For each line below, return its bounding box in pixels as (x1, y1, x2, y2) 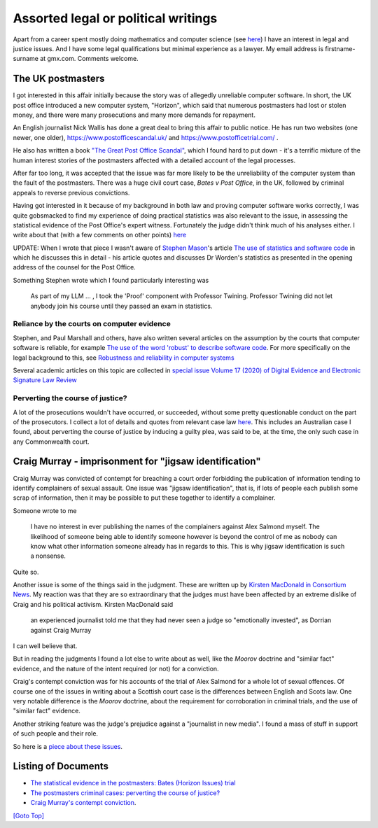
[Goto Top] (13, 811, 45, 820)
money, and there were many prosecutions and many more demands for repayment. (13, 111, 255, 119)
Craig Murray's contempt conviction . (30, 799, 136, 807)
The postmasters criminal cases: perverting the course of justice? (30, 788, 220, 797)
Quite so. (13, 568, 39, 576)
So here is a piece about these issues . (13, 742, 122, 750)
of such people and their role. (13, 729, 98, 738)
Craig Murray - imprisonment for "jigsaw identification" (13, 456, 262, 468)
